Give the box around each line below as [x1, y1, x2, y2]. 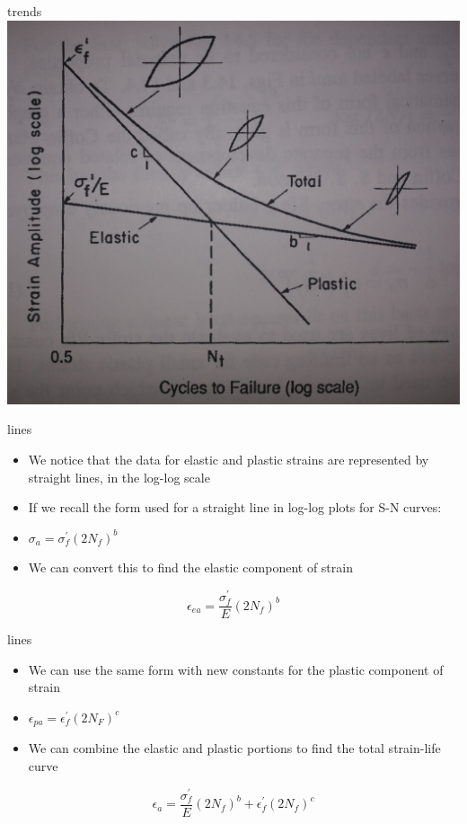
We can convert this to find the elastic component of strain [28, 558, 353, 577]
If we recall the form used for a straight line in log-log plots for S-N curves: [28, 498, 442, 517]
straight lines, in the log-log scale [28, 467, 210, 486]
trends [7, 2, 42, 20]
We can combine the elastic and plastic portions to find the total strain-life [28, 739, 441, 758]
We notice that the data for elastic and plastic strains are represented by [28, 450, 429, 468]
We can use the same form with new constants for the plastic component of [28, 660, 444, 678]
